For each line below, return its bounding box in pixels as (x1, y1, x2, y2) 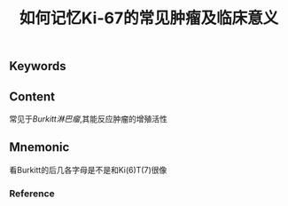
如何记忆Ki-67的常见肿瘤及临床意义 (19, 8, 279, 28)
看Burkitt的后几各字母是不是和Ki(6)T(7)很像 (9, 164, 167, 175)
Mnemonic (9, 139, 70, 155)
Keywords (9, 59, 66, 74)
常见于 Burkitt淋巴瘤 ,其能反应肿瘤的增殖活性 (9, 114, 168, 124)
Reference (9, 187, 55, 200)
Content (9, 89, 56, 104)
